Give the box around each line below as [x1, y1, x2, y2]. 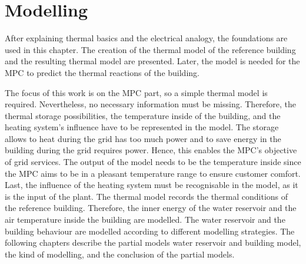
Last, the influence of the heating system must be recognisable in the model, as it [5, 179, 298, 191]
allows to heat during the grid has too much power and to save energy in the [5, 132, 281, 144]
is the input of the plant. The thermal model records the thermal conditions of [5, 190, 288, 202]
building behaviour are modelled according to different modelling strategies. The [5, 225, 295, 237]
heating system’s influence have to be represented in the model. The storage [5, 121, 279, 133]
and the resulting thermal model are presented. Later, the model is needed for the [5, 55, 300, 67]
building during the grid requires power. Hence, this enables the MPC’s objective [5, 144, 297, 156]
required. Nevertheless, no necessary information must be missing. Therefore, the [5, 98, 297, 110]
